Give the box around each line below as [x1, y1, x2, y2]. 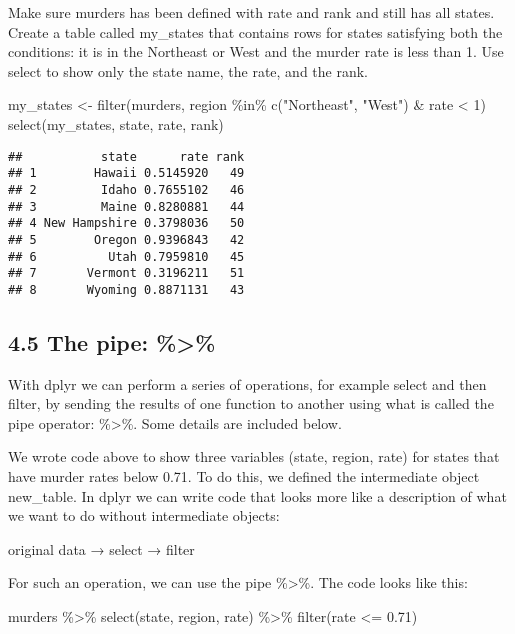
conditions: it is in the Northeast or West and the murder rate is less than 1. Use [8, 41, 504, 62]
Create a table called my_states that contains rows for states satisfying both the [8, 21, 503, 42]
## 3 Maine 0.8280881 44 [8, 199, 245, 214]
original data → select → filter [8, 538, 195, 559]
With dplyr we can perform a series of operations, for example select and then [8, 373, 487, 394]
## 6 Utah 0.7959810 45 [8, 249, 245, 264]
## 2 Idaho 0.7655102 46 [8, 182, 245, 197]
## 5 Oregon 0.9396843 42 [8, 232, 245, 247]
